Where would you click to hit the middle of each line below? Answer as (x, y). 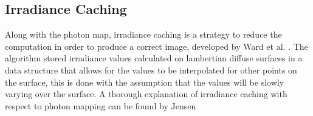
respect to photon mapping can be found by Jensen (101, 105)
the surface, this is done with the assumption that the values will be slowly (145, 82)
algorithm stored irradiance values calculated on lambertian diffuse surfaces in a (154, 58)
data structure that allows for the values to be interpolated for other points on (151, 70)
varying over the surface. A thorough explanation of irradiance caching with (146, 94)
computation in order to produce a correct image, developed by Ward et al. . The (156, 46)
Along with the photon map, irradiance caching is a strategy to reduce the (143, 34)
